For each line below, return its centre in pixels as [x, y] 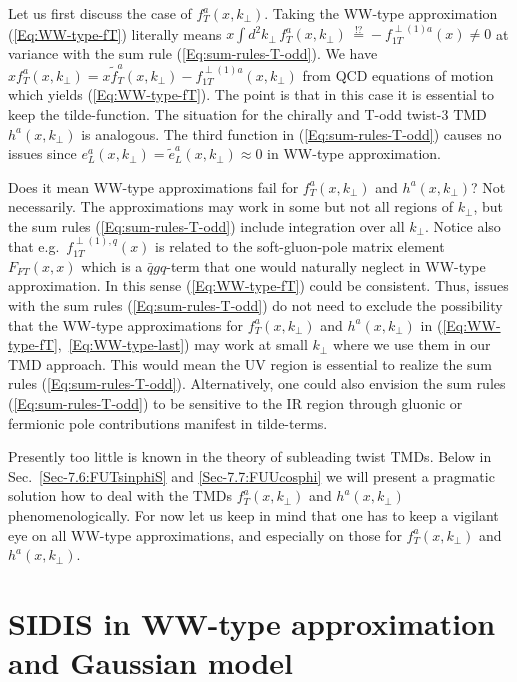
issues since [42, 153]
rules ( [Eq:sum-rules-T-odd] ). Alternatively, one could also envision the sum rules [257, 383]
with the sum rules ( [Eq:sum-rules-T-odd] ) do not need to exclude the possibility [255, 305]
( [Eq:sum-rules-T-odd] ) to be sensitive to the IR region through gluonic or [235, 403]
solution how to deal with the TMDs [120, 495]
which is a [112, 265]
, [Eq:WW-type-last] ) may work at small [182, 344]
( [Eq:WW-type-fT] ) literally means [115, 33]
